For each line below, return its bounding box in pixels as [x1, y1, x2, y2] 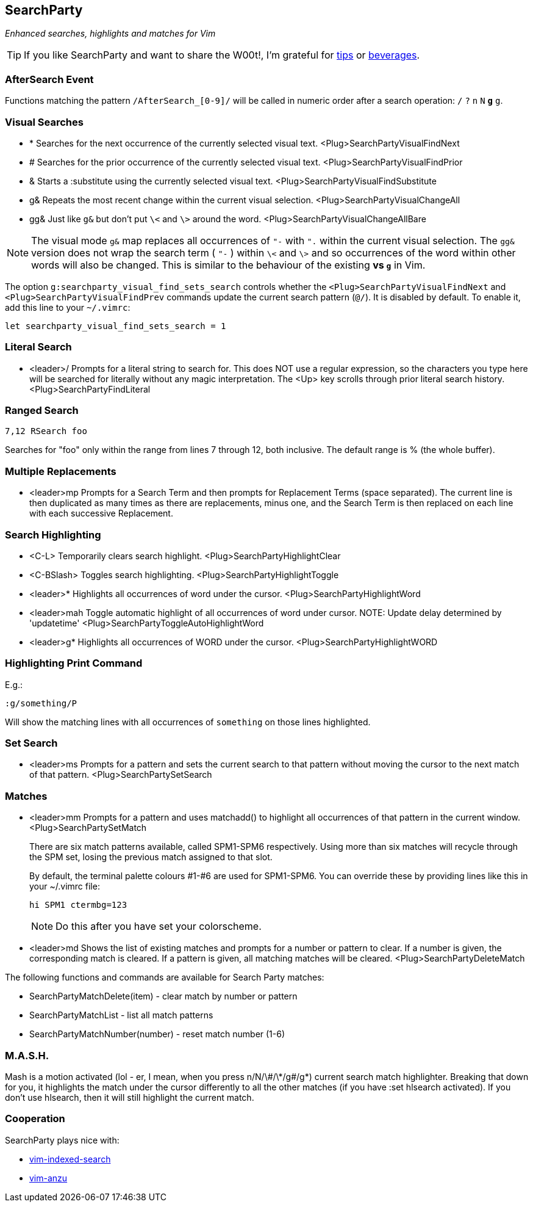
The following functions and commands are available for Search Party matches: [5, 972, 324, 983]
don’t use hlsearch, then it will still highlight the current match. [5, 1092, 254, 1103]
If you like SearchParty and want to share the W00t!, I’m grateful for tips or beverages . [24, 49, 420, 62]
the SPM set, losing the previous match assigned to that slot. [29, 852, 273, 863]
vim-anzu [29, 1172, 68, 1183]
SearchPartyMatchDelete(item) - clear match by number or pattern [29, 991, 298, 1002]
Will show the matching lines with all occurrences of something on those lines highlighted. [5, 716, 371, 727]
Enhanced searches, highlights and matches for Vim [5, 28, 216, 39]
